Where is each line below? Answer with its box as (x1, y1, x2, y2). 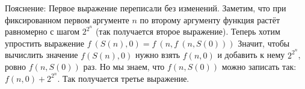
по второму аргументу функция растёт (140, 13, 280, 26)
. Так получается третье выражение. (57, 72, 189, 84)
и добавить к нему (217, 48, 285, 61)
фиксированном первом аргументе (5, 13, 129, 26)
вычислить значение (5, 48, 78, 61)
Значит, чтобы (238, 36, 290, 49)
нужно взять (135, 48, 180, 61)
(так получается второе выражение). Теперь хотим (95, 25, 280, 38)
